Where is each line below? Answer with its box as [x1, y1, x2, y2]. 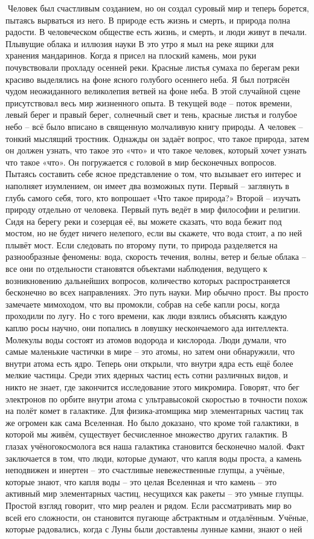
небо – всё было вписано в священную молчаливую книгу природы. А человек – [5, 120, 303, 132]
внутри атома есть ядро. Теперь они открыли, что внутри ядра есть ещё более [5, 357, 293, 369]
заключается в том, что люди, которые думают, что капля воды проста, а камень [5, 451, 302, 464]
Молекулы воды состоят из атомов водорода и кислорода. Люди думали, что [5, 333, 286, 346]
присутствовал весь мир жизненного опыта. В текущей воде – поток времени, [5, 96, 292, 109]
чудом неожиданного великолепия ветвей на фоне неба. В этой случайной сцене [5, 85, 301, 97]
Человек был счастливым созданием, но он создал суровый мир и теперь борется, [7, 2, 309, 14]
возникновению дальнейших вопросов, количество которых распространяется [5, 274, 290, 286]
